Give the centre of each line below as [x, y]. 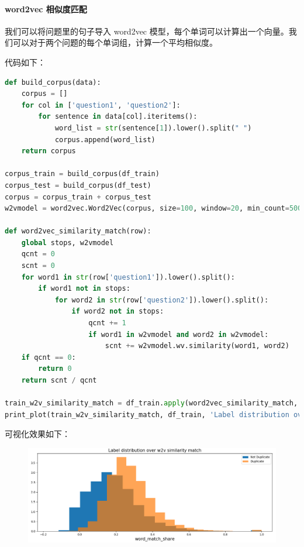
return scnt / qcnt [59, 381]
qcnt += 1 [107, 323]
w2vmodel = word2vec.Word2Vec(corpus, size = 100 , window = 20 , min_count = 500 [153, 209]
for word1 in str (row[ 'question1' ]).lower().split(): [128, 277]
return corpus [49, 151]
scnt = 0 [38, 266]
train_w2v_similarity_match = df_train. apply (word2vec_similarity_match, [151, 403]
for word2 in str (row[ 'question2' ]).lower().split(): [162, 300]
